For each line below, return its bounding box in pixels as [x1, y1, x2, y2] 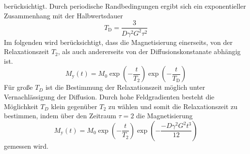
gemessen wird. [4, 140, 48, 151]
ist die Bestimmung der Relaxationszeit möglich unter [45, 82, 205, 92]
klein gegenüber [51, 101, 97, 111]
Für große [4, 82, 33, 92]
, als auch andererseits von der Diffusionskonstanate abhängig [58, 46, 241, 56]
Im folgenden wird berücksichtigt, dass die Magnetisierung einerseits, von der [4, 37, 233, 47]
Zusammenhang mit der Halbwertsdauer [4, 10, 123, 20]
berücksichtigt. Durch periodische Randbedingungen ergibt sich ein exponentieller [4, 1, 246, 11]
